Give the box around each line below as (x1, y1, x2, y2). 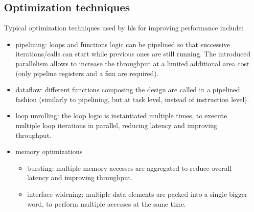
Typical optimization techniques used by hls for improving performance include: (4, 23, 244, 33)
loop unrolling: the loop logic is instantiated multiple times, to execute (15, 110, 227, 121)
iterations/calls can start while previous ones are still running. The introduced (15, 49, 251, 59)
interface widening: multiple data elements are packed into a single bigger (27, 188, 248, 199)
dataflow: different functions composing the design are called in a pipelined (15, 84, 240, 95)
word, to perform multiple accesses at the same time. (27, 198, 186, 209)
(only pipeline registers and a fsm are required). (15, 68, 159, 78)
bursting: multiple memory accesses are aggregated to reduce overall (27, 162, 231, 173)
